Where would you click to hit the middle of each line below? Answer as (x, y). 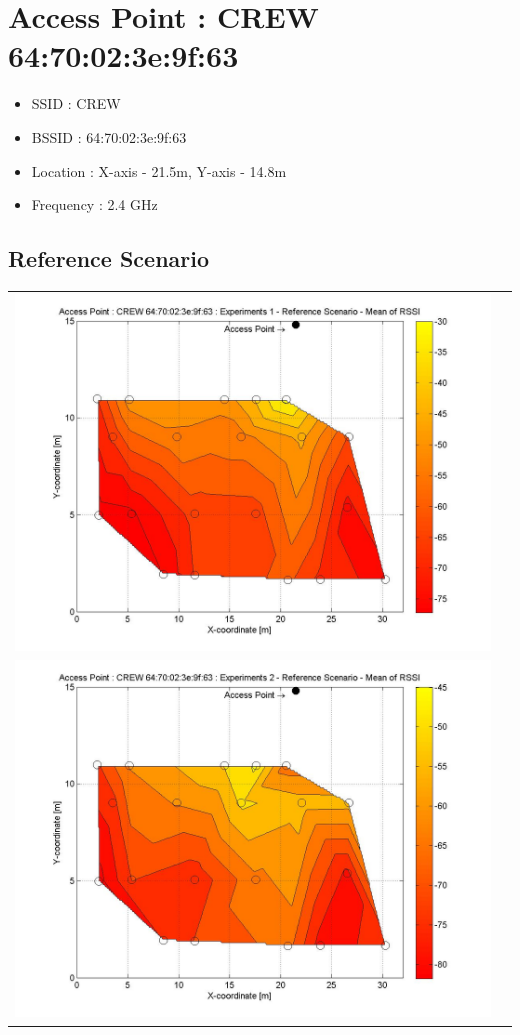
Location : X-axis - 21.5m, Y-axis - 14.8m (159, 170)
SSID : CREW (76, 103)
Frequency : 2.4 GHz (94, 204)
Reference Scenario (109, 258)
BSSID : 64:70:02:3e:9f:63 (109, 136)
